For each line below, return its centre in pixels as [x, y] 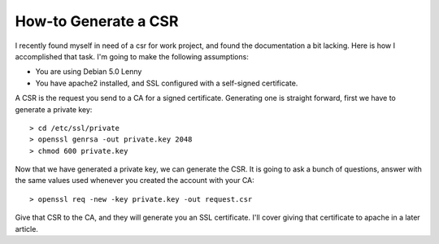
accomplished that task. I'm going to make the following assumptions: [132, 56]
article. [26, 229]
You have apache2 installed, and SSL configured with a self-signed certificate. [167, 83]
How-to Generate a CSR [97, 21]
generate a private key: [54, 109]
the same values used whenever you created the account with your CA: [135, 181]
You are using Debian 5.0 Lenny [89, 72]
